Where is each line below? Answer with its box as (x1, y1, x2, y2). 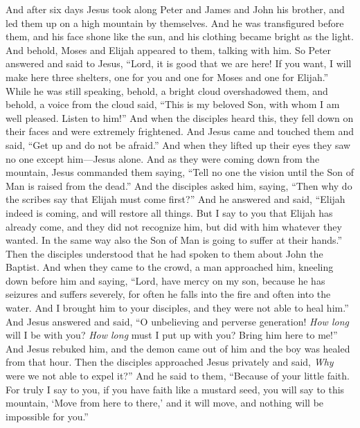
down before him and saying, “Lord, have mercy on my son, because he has (6, 273, 325, 287)
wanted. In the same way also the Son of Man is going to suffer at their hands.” (6, 233, 343, 247)
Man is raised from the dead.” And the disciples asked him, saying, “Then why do (6, 178, 352, 193)
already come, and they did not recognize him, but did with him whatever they (6, 219, 342, 233)
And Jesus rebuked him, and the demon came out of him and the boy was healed (6, 341, 350, 355)
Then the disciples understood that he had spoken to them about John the (6, 246, 323, 260)
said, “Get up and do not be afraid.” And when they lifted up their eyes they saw (6, 137, 351, 152)
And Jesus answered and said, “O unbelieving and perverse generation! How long (6, 314, 349, 328)
